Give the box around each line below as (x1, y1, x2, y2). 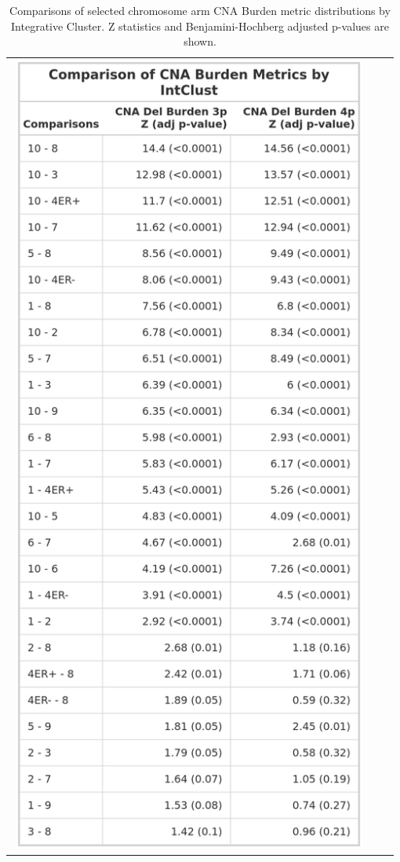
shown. (184, 33, 216, 50)
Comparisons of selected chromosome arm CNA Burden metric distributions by (9, 2, 391, 18)
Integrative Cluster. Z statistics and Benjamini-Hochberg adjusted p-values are (11, 17, 389, 34)
